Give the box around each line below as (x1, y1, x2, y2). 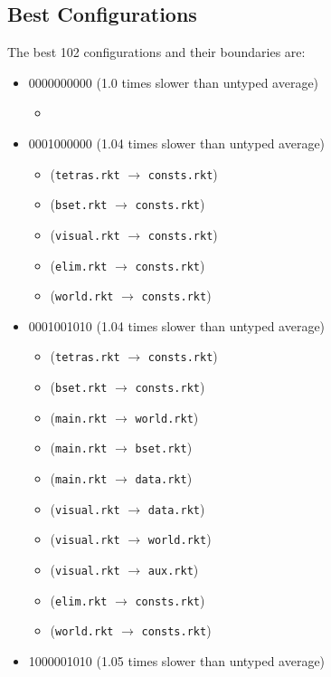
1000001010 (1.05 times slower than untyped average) (28, 652, 326, 671)
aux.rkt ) (147, 560, 199, 579)
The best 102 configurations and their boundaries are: (7, 43, 306, 62)
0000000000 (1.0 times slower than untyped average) (28, 72, 319, 91)
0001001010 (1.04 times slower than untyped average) (28, 316, 326, 335)
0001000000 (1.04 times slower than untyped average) (28, 133, 326, 152)
